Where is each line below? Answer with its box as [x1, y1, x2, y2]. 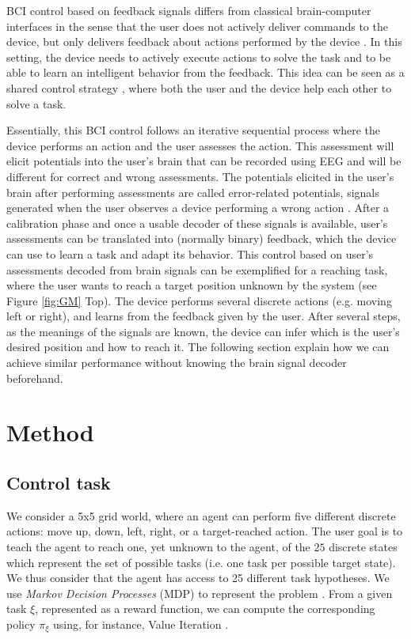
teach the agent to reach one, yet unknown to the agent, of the [6, 539, 310, 555]
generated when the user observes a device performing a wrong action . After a [6, 199, 390, 216]
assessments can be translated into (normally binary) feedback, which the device [6, 230, 397, 247]
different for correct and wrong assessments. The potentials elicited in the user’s [6, 168, 394, 184]
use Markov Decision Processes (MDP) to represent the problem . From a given [6, 584, 393, 601]
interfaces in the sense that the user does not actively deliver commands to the [6, 17, 388, 34]
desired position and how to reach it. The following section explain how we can [6, 338, 390, 355]
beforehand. [6, 369, 63, 386]
